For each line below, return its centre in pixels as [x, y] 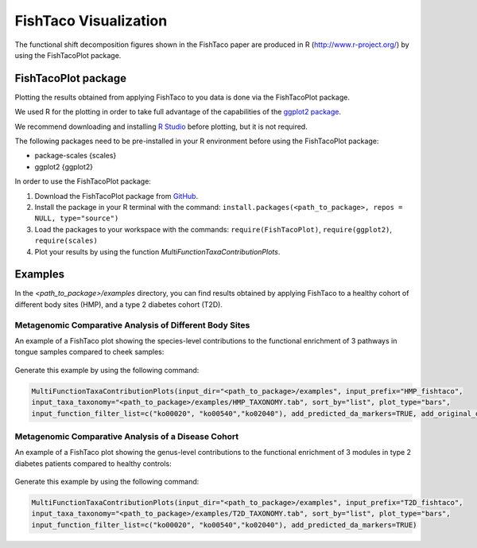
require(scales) [66, 241]
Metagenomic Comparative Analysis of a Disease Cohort [126, 436]
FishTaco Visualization [91, 21]
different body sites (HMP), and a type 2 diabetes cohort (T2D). [118, 304]
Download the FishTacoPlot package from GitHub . [116, 196]
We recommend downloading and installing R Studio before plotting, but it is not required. [161, 126]
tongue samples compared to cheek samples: [89, 352]
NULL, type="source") [77, 218]
